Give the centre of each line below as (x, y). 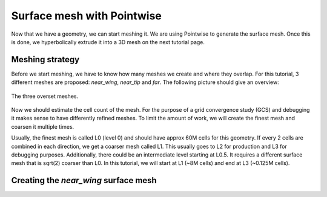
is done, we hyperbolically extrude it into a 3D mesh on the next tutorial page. (108, 42)
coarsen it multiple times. (43, 126)
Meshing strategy (45, 60)
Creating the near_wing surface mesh (84, 180)
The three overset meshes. (45, 96)
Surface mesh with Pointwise (86, 16)
